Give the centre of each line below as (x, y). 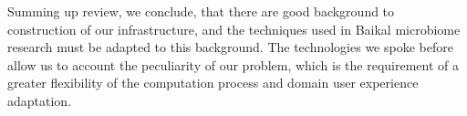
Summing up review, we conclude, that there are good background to (201, 11)
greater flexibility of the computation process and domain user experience (213, 83)
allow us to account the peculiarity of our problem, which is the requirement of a (233, 64)
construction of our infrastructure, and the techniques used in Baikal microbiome (234, 29)
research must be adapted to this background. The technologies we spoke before (230, 47)
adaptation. (40, 100)
